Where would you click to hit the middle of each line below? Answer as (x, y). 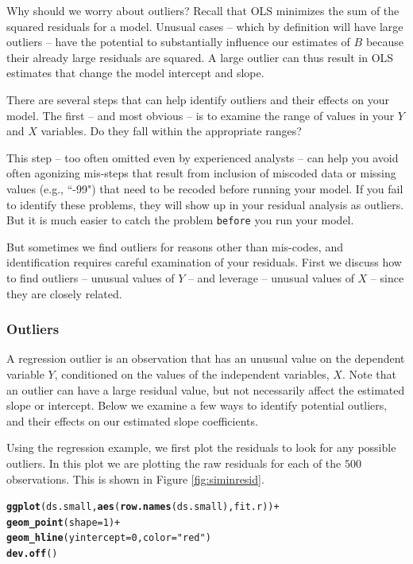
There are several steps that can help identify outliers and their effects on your (198, 99)
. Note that (369, 373)
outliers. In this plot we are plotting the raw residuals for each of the (174, 463)
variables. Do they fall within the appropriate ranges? (171, 131)
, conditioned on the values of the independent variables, (192, 373)
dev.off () (32, 554)
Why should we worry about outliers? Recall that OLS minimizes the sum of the (203, 10)
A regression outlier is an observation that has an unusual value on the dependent (206, 358)
